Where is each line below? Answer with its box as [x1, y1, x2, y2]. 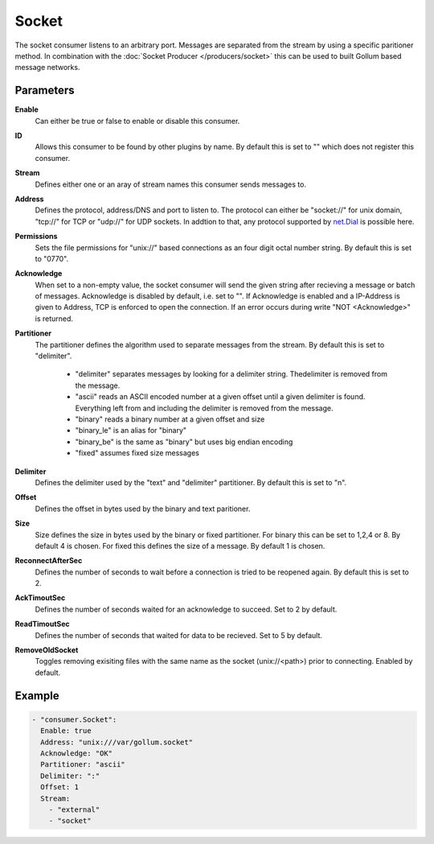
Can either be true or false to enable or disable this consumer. [35, 116, 240, 126]
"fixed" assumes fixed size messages [75, 448, 200, 458]
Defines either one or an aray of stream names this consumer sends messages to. [35, 179, 307, 189]
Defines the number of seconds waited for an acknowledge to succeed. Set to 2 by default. [35, 604, 338, 614]
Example [14, 689, 59, 702]
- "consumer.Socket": [31, 714, 117, 724]
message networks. [14, 63, 80, 72]
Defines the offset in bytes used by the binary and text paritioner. [35, 504, 251, 513]
